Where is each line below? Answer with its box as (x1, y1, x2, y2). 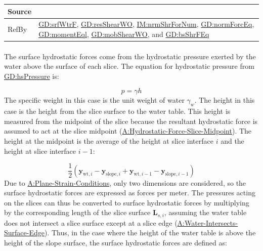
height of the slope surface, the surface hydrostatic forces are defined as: (4, 237, 227, 248)
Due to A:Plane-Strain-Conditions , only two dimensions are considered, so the (4, 177, 246, 188)
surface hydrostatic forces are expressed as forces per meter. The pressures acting (4, 187, 255, 198)
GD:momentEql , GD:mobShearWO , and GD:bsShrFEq (38, 28, 209, 39)
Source (8, 6, 32, 16)
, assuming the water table (164, 207, 247, 218)
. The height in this (194, 95, 255, 105)
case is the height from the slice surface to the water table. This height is (4, 106, 231, 116)
